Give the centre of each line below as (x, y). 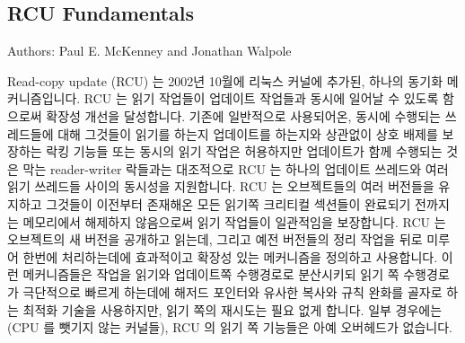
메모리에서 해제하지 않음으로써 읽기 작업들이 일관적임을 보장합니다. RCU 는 (234, 221)
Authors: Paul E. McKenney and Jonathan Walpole (149, 51)
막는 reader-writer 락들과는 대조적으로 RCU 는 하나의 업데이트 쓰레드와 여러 (236, 168)
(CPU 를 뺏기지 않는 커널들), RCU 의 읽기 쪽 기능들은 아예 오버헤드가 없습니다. (230, 327)
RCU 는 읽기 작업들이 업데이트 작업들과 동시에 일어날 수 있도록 (261, 98)
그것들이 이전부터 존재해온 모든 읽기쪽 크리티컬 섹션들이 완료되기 (228, 203)
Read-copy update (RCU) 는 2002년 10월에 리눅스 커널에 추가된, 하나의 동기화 (225, 80)
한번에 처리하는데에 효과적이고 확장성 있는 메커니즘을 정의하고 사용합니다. (230, 256)
